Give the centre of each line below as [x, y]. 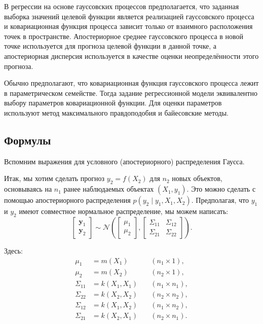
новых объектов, [197, 178]
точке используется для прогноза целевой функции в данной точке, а [110, 46]
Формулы [28, 140]
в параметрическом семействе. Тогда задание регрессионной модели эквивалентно [131, 93]
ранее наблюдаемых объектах [109, 189]
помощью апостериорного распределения [67, 200]
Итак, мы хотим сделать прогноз [54, 178]
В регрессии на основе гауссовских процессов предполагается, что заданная [122, 6]
